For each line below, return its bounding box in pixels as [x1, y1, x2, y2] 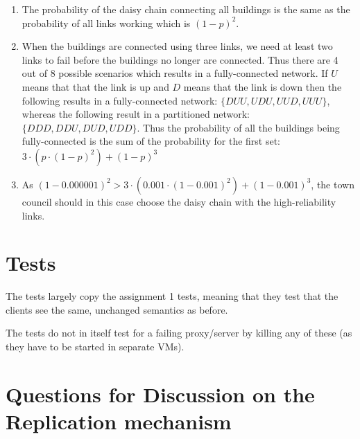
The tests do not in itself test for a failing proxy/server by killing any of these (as [6, 325, 352, 340]
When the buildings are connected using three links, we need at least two [22, 39, 333, 53]
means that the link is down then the [183, 79, 342, 93]
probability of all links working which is [22, 15, 191, 30]
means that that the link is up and [22, 79, 169, 93]
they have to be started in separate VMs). [6, 339, 185, 354]
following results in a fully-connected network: [22, 93, 218, 107]
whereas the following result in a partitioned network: [22, 107, 250, 121]
